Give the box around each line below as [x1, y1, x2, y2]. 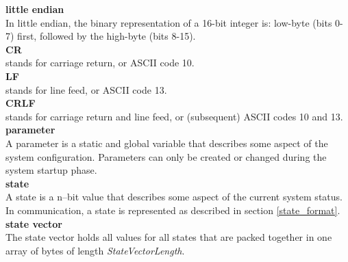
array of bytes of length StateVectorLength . [5, 243, 185, 257]
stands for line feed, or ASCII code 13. [5, 82, 167, 96]
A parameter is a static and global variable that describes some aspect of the [5, 135, 328, 150]
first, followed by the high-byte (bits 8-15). [17, 29, 196, 43]
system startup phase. [5, 163, 97, 177]
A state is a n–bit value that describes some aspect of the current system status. [5, 189, 343, 204]
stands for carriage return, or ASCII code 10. [5, 55, 195, 70]
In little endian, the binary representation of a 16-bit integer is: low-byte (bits [5, 15, 332, 29]
